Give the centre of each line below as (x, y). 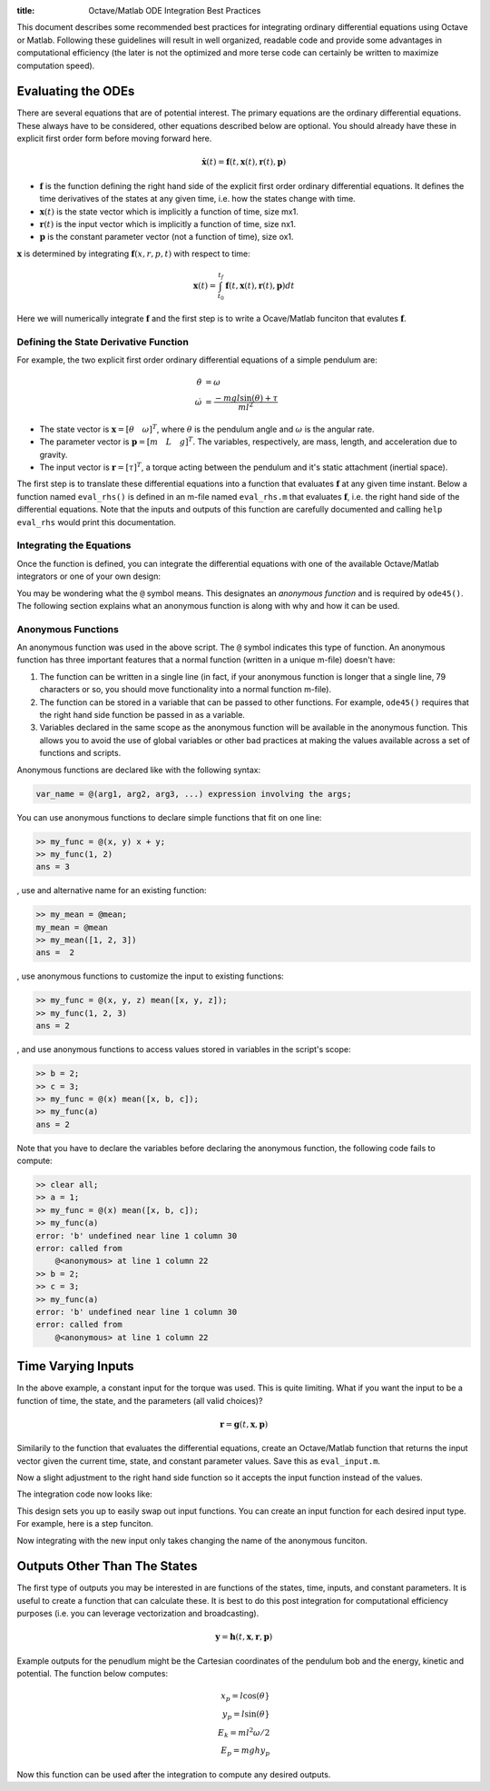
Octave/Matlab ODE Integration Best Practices (175, 10)
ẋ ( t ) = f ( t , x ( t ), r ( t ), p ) (244, 162)
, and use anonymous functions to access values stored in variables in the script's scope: (184, 1050)
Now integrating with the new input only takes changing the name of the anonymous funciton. (192, 1540)
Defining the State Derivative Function (103, 342)
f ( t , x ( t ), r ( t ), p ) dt (260, 286)
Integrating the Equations (74, 545)
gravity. (54, 454)
